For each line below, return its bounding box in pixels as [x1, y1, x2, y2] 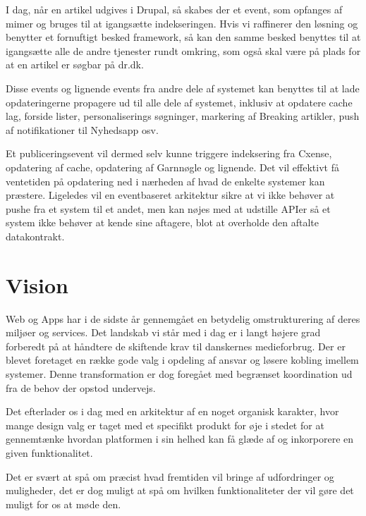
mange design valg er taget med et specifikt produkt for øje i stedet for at [6, 417, 324, 432]
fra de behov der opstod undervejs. [6, 380, 156, 395]
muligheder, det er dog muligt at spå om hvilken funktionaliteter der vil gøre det [6, 483, 354, 498]
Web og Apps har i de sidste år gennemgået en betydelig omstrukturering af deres [6, 311, 360, 326]
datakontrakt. [6, 228, 65, 243]
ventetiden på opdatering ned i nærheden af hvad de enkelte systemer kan [6, 173, 325, 188]
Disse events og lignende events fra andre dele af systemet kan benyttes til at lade [6, 80, 360, 95]
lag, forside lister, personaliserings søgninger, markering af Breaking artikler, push [6, 109, 360, 123]
